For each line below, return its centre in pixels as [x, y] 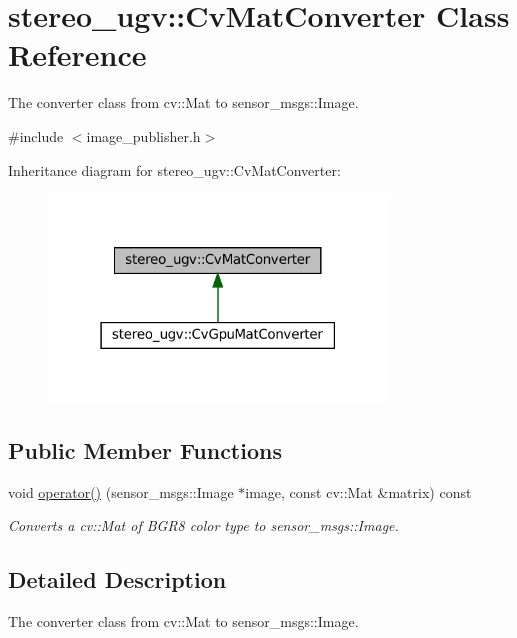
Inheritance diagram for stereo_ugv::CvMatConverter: [174, 169]
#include [36, 135]
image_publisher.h [143, 135]
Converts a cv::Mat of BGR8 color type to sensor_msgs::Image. [203, 525]
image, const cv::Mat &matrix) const [358, 491]
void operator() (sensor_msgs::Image [121, 491]
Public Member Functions [145, 449]
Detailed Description [117, 579]
